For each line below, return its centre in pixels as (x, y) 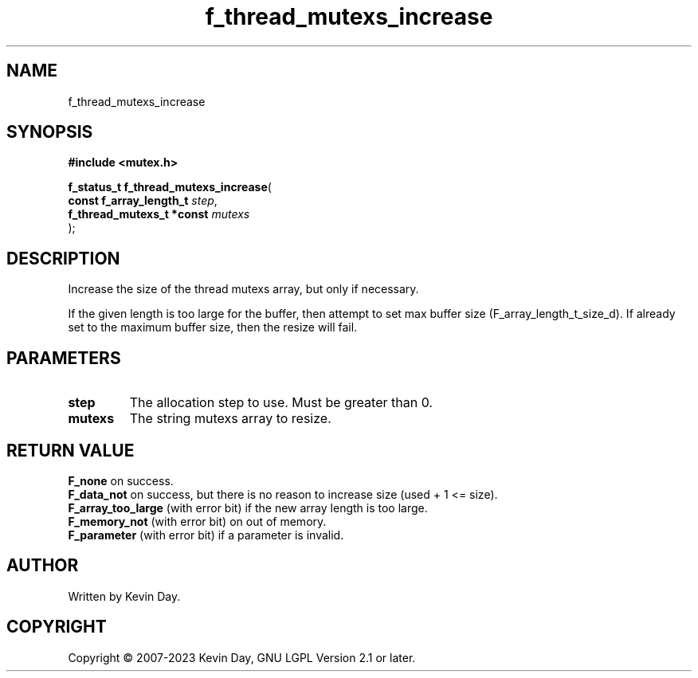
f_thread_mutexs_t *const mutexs (159, 214)
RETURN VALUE (71, 450)
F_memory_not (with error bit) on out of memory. (197, 521)
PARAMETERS (64, 358)
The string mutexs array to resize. (230, 419)
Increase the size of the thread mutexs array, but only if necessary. (243, 289)
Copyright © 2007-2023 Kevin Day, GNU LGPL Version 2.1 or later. (242, 657)
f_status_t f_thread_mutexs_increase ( (170, 187)
